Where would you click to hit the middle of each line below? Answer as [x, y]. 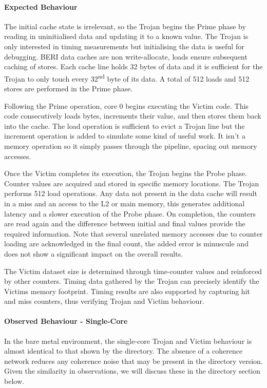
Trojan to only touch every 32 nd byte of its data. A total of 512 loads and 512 [127, 77]
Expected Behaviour [41, 6]
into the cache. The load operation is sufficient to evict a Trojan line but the [125, 125]
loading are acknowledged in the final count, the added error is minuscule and [126, 244]
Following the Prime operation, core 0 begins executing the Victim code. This [126, 105]
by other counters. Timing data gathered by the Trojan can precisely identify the [132, 281]
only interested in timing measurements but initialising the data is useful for [124, 46]
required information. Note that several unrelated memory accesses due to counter [133, 233]
